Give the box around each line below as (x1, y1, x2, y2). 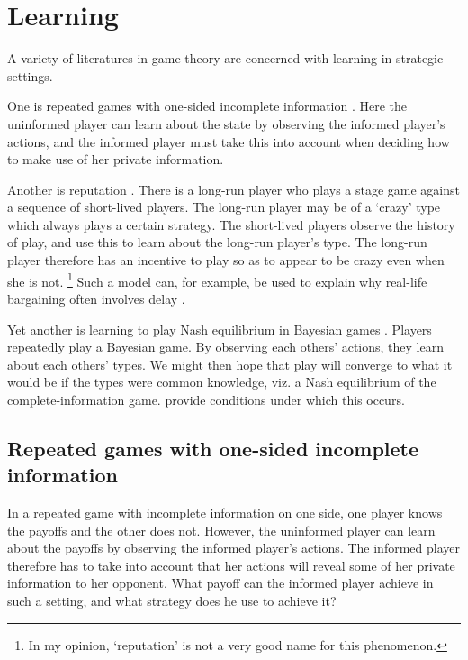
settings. (7, 66, 53, 85)
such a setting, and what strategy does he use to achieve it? (7, 591, 337, 610)
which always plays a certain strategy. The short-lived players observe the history (7, 215, 455, 234)
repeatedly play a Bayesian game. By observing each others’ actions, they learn (7, 337, 444, 356)
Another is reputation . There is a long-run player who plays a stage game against (7, 179, 461, 198)
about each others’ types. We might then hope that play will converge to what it (7, 354, 453, 373)
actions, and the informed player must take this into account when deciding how (7, 132, 450, 151)
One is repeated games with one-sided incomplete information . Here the (7, 96, 408, 115)
